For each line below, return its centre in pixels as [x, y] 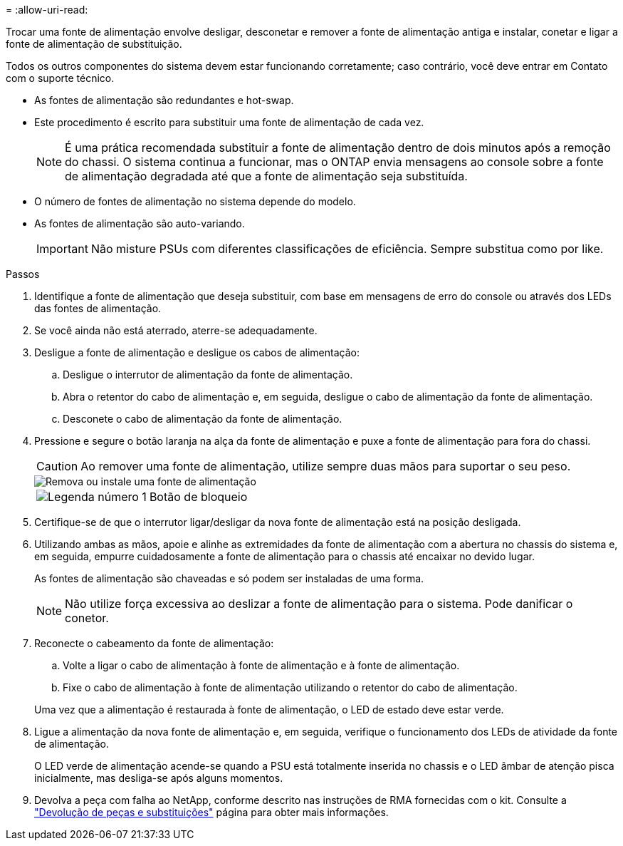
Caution [57, 466]
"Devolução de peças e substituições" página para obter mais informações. [211, 812]
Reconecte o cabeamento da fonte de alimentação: [154, 643]
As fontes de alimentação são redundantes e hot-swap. [164, 100]
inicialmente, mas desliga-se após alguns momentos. [159, 778]
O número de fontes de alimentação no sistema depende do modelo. [195, 201]
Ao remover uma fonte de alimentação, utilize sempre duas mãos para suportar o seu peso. [326, 466]
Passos [23, 274]
